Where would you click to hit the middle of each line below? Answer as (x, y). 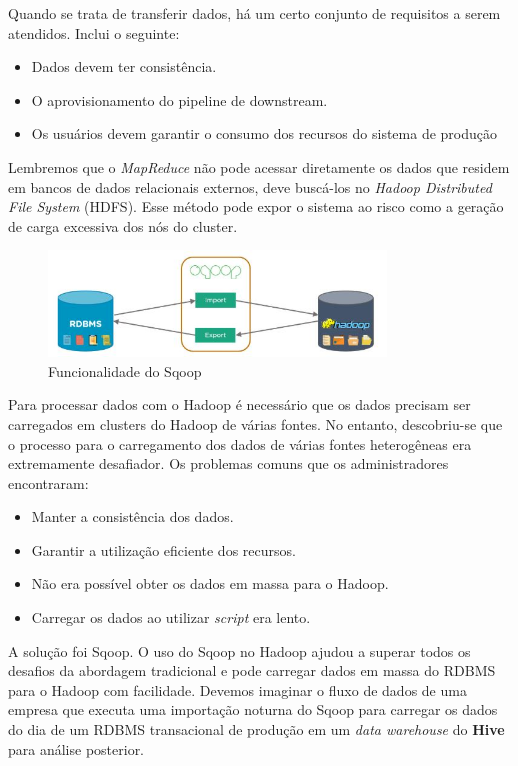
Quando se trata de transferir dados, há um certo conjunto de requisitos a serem (254, 13)
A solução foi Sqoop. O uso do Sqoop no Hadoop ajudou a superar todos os (239, 650)
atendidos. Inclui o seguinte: (94, 32)
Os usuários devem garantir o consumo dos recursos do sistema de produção (264, 133)
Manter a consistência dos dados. (132, 516)
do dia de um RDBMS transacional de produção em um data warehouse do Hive (256, 729)
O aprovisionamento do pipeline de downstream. (179, 99)
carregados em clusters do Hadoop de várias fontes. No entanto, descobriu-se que (255, 423)
